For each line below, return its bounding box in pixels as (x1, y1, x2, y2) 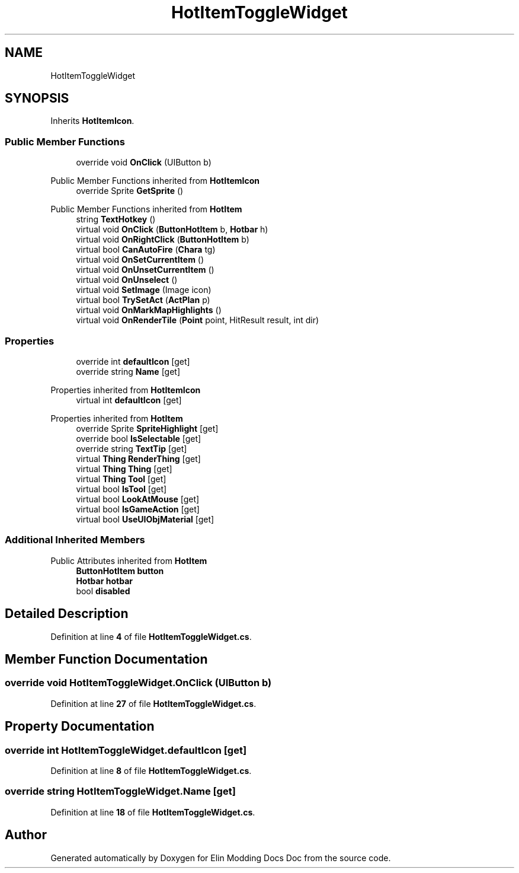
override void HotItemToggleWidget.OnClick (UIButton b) (5, 677, 272, 689)
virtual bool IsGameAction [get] (76, 504, 200, 514)
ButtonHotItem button (76, 565, 164, 576)
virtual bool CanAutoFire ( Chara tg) (76, 244, 216, 255)
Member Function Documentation (5, 651, 208, 667)
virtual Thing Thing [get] (76, 463, 172, 474)
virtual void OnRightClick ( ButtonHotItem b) (76, 234, 249, 245)
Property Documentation (5, 719, 155, 734)
